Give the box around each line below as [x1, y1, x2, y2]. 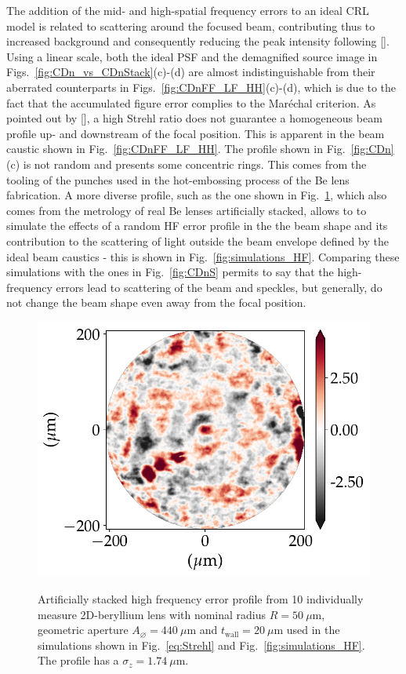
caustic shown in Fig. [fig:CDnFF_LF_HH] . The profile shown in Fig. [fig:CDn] [6, 140, 394, 157]
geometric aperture [38, 621, 129, 638]
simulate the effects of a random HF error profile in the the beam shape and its [6, 217, 388, 234]
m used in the [274, 621, 340, 638]
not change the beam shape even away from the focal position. [6, 294, 306, 311]
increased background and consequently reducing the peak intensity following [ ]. [6, 33, 390, 49]
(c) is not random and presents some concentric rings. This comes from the [6, 155, 367, 172]
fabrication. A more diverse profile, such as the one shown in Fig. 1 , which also [6, 187, 387, 203]
